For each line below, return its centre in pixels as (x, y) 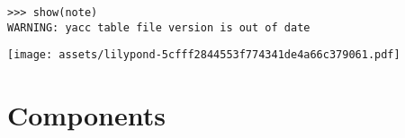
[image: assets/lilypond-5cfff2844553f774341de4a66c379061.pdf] (204, 55)
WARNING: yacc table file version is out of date (159, 27)
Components (86, 115)
